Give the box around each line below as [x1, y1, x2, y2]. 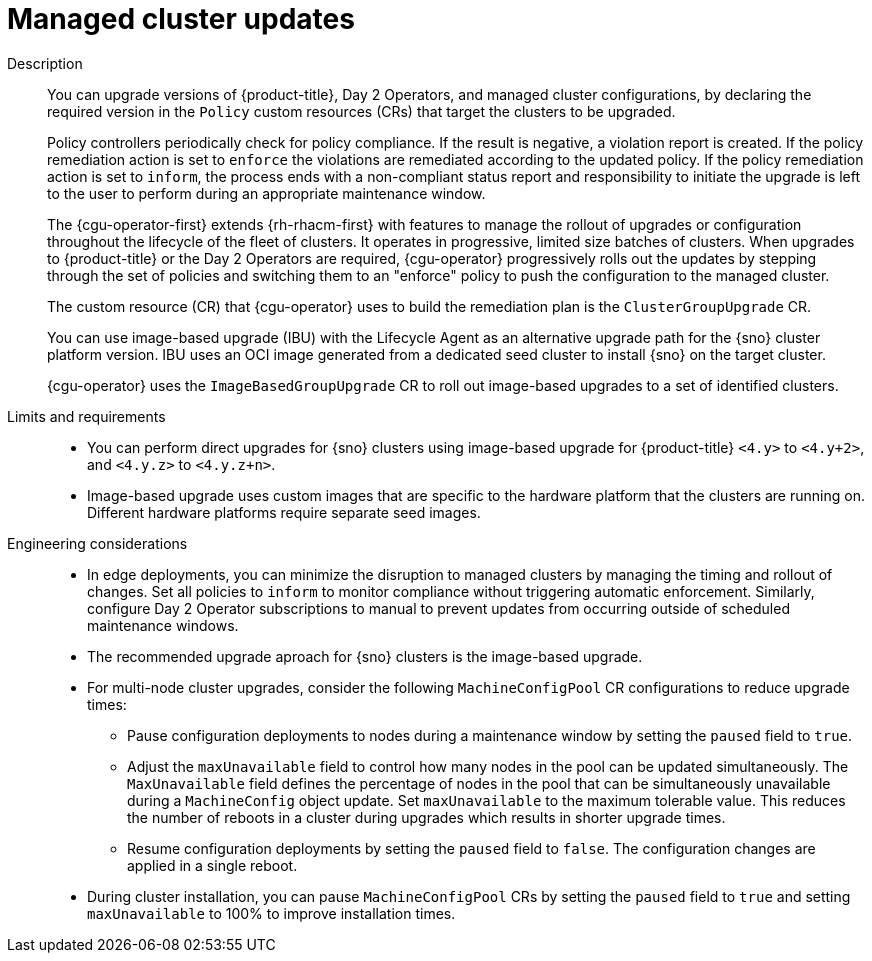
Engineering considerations [7, 534, 188, 552]
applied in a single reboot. [127, 856, 298, 874]
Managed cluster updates [7, 2, 355, 36]
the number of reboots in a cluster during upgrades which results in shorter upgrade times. [127, 808, 726, 826]
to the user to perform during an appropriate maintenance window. [47, 184, 486, 202]
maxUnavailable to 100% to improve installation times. [87, 904, 456, 922]
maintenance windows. [87, 616, 239, 634]
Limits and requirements [7, 407, 166, 425]
